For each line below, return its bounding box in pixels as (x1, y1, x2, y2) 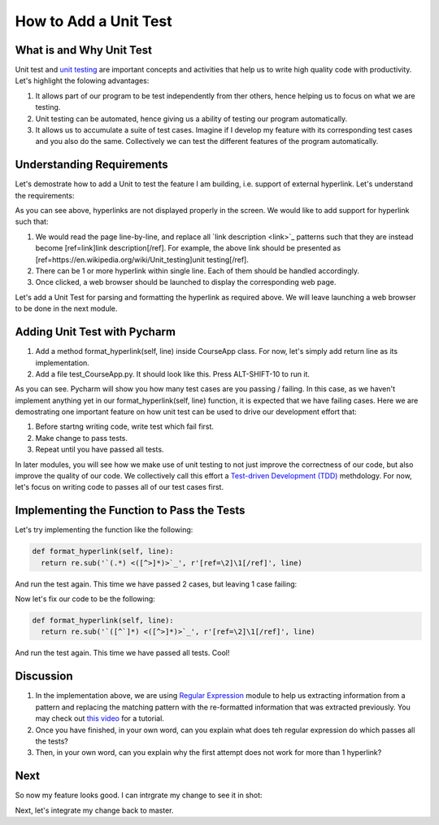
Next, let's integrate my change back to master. (15, 805, 174, 815)
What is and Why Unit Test (15, 43, 152, 57)
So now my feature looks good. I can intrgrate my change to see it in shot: (15, 790, 263, 801)
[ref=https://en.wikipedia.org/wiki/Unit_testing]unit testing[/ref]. (35, 255, 250, 264)
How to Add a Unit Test (15, 12, 172, 30)
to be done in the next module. (15, 303, 118, 313)
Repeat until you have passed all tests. (35, 444, 164, 455)
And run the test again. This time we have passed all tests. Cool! (15, 648, 230, 658)
